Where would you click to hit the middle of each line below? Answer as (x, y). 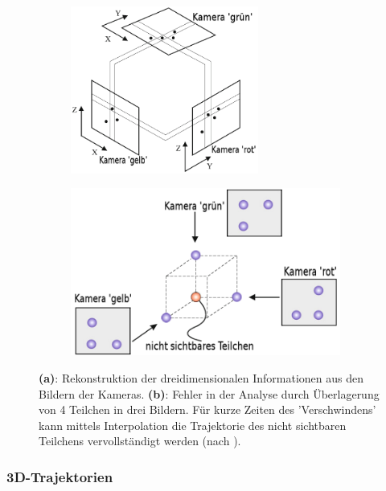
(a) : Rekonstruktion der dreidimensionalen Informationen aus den (201, 377)
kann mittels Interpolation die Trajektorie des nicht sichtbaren (193, 425)
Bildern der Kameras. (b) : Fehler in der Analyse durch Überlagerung (209, 393)
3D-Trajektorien (60, 476)
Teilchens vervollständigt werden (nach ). (140, 441)
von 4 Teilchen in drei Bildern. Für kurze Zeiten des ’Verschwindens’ (207, 409)
